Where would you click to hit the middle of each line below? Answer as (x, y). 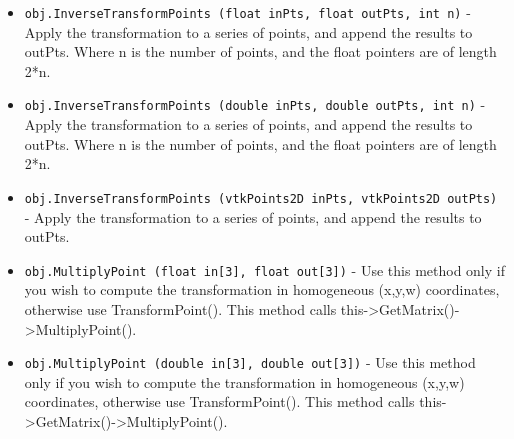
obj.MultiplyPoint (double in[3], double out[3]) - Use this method (250, 362)
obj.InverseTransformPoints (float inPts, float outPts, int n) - (247, 12)
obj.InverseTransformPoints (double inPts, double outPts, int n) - (255, 104)
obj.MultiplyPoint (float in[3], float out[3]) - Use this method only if (264, 269)
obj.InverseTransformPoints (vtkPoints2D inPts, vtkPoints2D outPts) (261, 198)
